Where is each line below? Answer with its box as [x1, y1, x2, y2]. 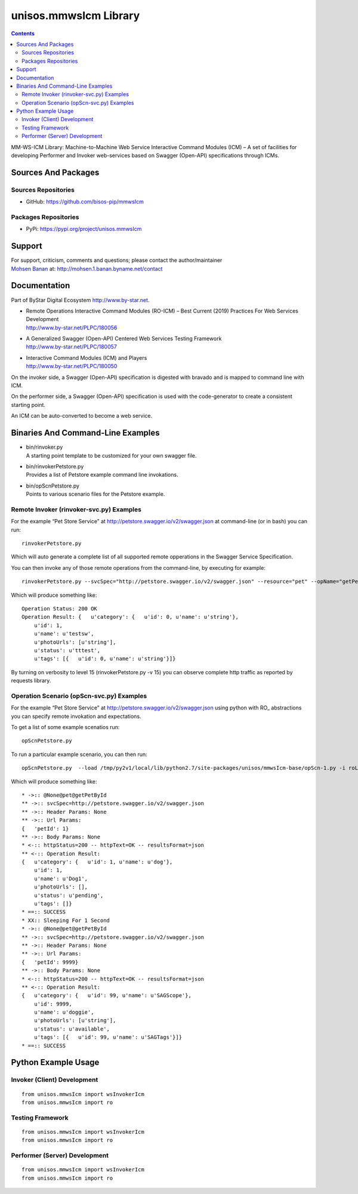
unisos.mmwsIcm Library [11, 9, 140, 22]
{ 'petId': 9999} [21, 958, 79, 965]
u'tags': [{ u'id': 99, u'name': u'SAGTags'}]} [33, 1034, 182, 1041]
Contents [11, 30, 35, 37]
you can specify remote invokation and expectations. [11, 712, 141, 720]
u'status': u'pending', [33, 892, 104, 899]
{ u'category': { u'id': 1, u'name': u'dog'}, [21, 859, 173, 865]
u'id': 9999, [33, 1000, 72, 1007]
